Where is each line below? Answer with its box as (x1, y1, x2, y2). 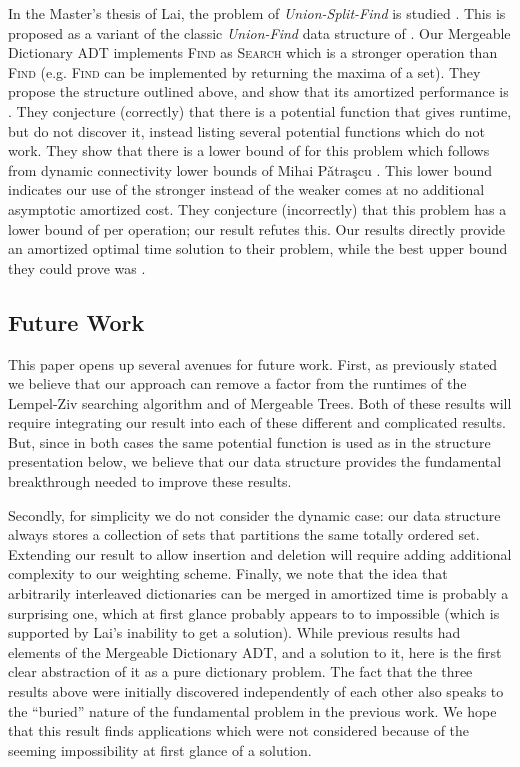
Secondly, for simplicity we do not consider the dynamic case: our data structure (8, 504, 501, 525)
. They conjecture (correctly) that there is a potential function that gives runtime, (8, 100, 512, 121)
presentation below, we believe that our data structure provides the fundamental (8, 451, 502, 472)
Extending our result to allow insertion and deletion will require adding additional (8, 543, 512, 564)
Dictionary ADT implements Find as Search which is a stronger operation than (8, 42, 498, 63)
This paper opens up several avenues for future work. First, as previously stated (8, 353, 498, 374)
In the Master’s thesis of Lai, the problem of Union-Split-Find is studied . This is (8, 3, 506, 23)
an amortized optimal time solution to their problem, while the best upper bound (8, 238, 508, 259)
